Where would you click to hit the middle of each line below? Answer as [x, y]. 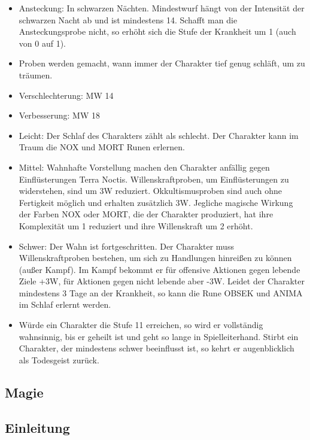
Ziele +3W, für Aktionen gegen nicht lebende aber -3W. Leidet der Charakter [162, 281]
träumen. [36, 75]
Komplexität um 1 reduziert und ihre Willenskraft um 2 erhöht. [136, 225]
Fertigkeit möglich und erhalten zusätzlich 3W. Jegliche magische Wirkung [156, 202]
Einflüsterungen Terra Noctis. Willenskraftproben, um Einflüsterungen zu [154, 179]
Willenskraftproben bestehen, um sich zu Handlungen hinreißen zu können [155, 258]
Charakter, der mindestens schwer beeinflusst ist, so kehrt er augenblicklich [156, 348]
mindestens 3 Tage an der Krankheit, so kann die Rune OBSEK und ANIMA [161, 292]
